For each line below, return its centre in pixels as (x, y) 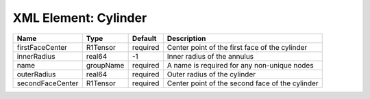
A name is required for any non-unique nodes (241, 65)
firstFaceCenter (42, 47)
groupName (105, 65)
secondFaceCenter (48, 83)
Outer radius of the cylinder (211, 74)
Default (144, 38)
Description (186, 38)
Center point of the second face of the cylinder (243, 83)
